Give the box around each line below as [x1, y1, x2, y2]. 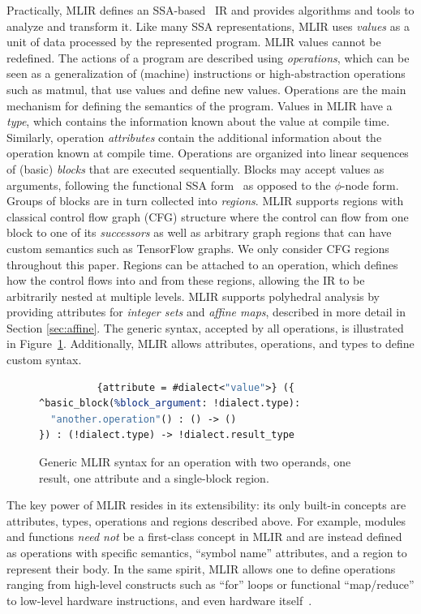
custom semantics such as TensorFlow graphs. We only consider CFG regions [6, 239, 389, 256]
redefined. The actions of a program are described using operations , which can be [6, 49, 410, 66]
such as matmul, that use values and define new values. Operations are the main [6, 80, 406, 97]
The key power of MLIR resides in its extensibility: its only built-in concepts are [6, 496, 406, 513]
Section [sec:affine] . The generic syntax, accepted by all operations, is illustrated [6, 319, 404, 336]
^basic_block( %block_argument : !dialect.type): [39, 397, 301, 410]
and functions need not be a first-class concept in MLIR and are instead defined [6, 528, 402, 545]
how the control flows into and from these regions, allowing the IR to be [6, 272, 365, 289]
